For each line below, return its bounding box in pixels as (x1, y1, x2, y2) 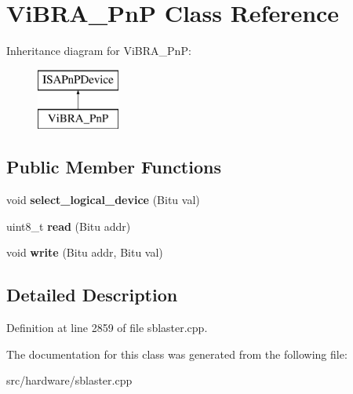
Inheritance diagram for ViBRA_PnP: (6, 42, 191, 59)
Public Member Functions (6, 155, 221, 179)
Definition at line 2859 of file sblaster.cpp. (6, 319, 208, 336)
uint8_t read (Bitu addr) (6, 217, 131, 234)
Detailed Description (6, 283, 178, 307)
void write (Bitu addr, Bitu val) (6, 244, 163, 261)
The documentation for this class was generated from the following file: (6, 345, 348, 362)
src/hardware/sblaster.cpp (6, 372, 133, 389)
